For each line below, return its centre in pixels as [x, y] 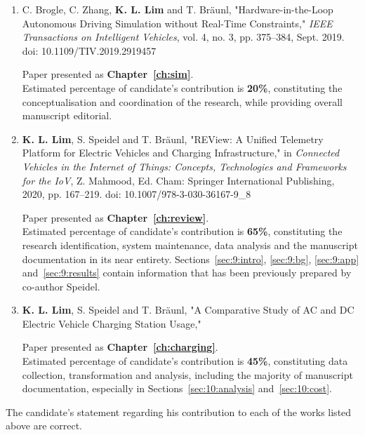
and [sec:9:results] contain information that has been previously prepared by [187, 273]
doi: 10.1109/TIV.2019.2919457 [89, 50]
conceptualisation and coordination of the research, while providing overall [182, 101]
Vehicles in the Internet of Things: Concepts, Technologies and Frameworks [184, 166]
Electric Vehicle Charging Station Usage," [112, 323]
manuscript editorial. [67, 115]
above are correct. [44, 426]
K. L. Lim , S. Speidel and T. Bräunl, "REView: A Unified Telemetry [173, 139]
